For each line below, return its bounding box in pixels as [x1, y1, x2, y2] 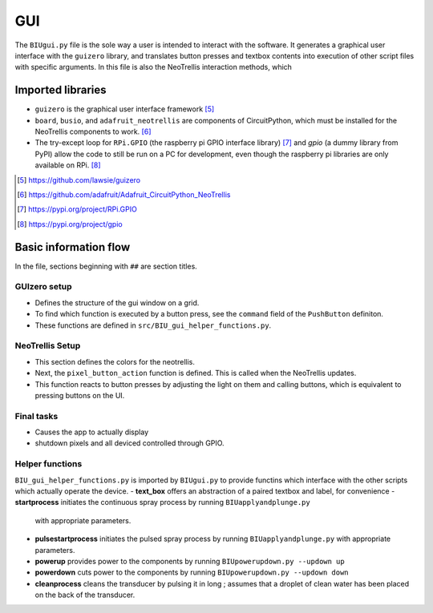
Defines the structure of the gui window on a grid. [34, 297, 200, 308]
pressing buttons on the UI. [34, 390, 125, 400]
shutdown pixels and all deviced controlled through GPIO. [34, 438, 225, 448]
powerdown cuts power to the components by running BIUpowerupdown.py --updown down [34, 567, 349, 577]
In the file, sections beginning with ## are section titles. [14, 261, 198, 271]
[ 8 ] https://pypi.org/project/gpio [17, 219, 123, 228]
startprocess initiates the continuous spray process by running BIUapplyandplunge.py [14, 498, 310, 507]
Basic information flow [14, 240, 131, 254]
